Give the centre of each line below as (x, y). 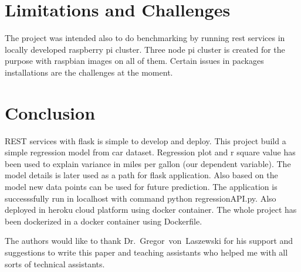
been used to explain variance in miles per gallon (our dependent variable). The (148, 163)
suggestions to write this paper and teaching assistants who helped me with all (146, 252)
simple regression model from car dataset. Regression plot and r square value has (150, 152)
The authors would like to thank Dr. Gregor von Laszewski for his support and (149, 241)
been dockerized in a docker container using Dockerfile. (104, 221)
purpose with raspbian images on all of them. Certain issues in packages (134, 61)
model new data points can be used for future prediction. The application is (141, 186)
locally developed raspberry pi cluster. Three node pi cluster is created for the (145, 49)
